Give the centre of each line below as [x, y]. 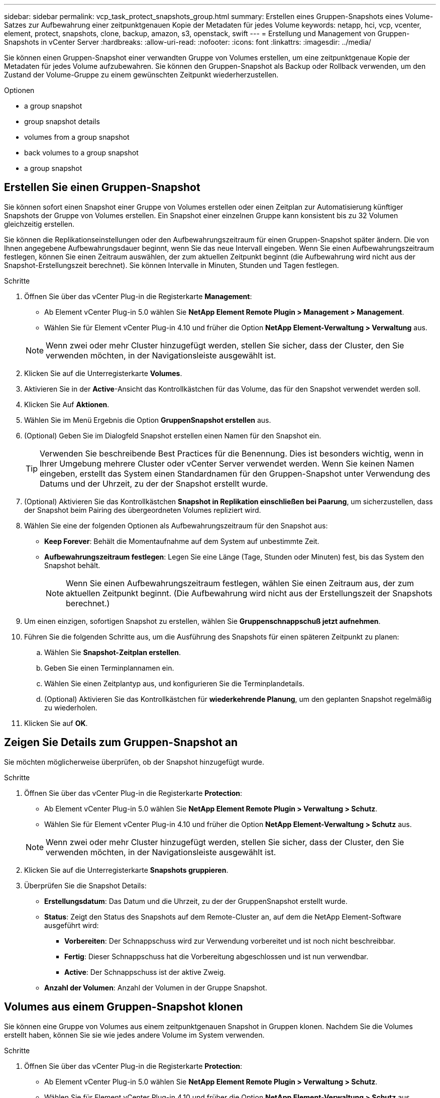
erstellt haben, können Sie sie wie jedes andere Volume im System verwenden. [134, 1035]
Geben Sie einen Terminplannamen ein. [109, 668]
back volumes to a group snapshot [81, 153]
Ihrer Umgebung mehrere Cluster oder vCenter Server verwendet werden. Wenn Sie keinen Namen [227, 463]
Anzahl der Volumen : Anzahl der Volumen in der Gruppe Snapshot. [156, 987]
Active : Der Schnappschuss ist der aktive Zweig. [145, 972]
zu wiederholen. [71, 707]
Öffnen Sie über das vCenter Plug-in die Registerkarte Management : [138, 296]
